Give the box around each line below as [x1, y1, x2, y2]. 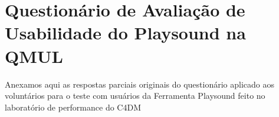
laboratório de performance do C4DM [5, 101, 141, 113]
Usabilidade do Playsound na [5, 21, 246, 45]
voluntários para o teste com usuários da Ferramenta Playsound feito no [5, 89, 265, 102]
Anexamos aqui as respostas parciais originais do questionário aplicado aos [5, 78, 275, 90]
